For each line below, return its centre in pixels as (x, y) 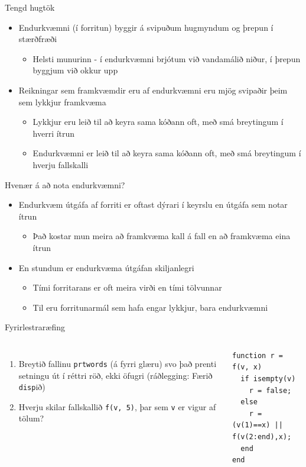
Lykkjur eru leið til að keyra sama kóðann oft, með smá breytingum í (158, 122)
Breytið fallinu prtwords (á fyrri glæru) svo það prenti (118, 363)
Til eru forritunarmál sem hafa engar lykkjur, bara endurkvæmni (150, 307)
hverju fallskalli (61, 164)
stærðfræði (38, 39)
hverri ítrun (54, 133)
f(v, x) (247, 367)
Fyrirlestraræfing (35, 327)
